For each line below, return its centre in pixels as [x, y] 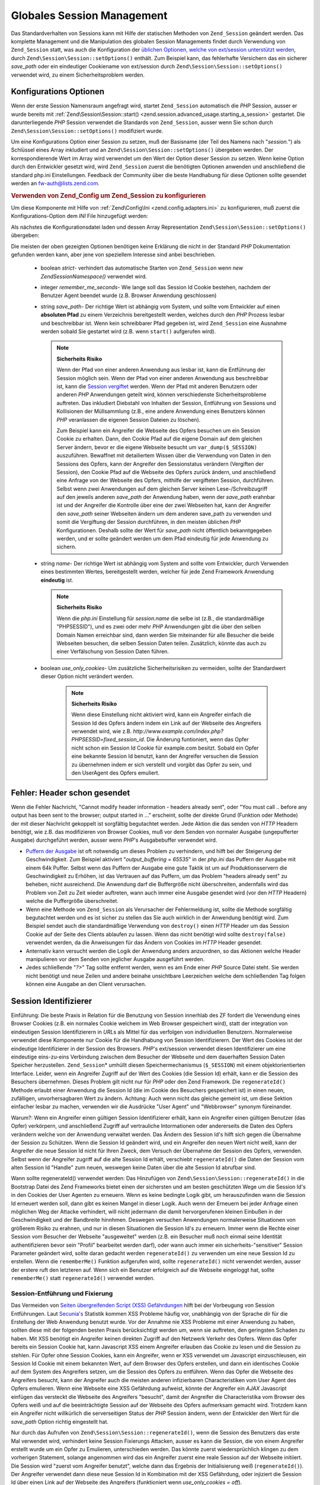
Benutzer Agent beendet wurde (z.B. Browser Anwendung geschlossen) [129, 296]
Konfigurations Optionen [58, 92]
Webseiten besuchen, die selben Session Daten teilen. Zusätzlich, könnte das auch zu [161, 643]
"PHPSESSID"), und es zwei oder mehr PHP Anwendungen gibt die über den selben [159, 627]
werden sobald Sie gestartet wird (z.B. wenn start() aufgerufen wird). [128, 331]
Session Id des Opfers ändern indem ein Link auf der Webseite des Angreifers [167, 723]
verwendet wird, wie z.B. [102, 731]
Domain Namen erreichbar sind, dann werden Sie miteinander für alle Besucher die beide [165, 635]
